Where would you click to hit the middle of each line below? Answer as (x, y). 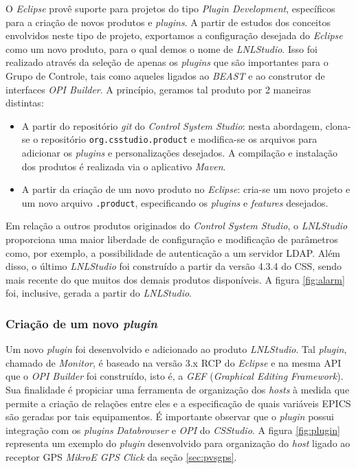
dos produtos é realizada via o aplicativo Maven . (124, 166)
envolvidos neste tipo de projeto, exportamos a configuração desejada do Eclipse (174, 35)
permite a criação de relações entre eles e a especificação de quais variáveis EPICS (178, 403)
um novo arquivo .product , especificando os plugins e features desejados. (175, 202)
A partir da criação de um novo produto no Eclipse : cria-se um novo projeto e (186, 189)
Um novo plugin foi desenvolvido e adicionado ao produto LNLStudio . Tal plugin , (176, 349)
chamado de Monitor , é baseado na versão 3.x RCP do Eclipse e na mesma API (174, 362)
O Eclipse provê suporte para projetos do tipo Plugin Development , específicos (170, 8)
